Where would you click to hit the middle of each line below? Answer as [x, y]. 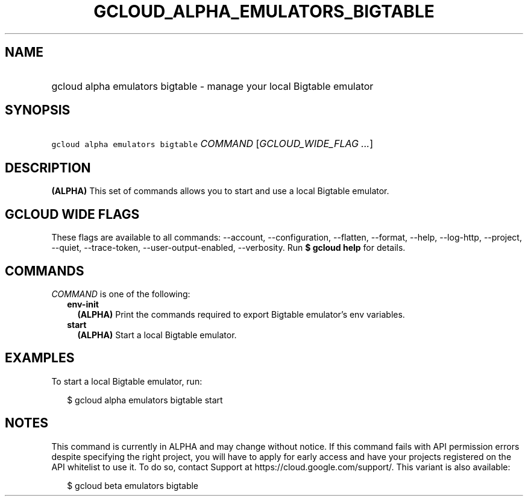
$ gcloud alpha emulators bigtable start [145, 400]
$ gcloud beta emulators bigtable [133, 485]
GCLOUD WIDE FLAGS [72, 214]
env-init [83, 304]
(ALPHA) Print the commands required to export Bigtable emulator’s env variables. [241, 314]
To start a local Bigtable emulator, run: [127, 381]
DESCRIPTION [48, 168]
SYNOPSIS [38, 110]
